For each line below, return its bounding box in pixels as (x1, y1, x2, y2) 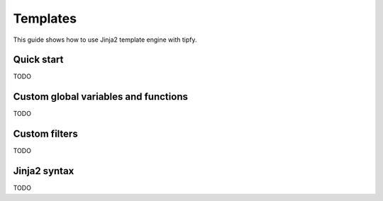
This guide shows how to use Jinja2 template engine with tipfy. (13, 35, 197, 44)
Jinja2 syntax (13, 165, 74, 177)
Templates (13, 11, 77, 26)
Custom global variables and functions (13, 91, 188, 103)
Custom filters (13, 128, 78, 140)
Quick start (13, 54, 64, 66)
